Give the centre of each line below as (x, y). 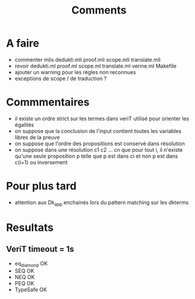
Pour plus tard (41, 186)
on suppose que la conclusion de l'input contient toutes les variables (98, 131)
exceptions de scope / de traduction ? (61, 78)
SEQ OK (24, 271)
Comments (99, 10)
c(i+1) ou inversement (41, 162)
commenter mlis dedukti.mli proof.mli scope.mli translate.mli (87, 59)
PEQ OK (24, 284)
